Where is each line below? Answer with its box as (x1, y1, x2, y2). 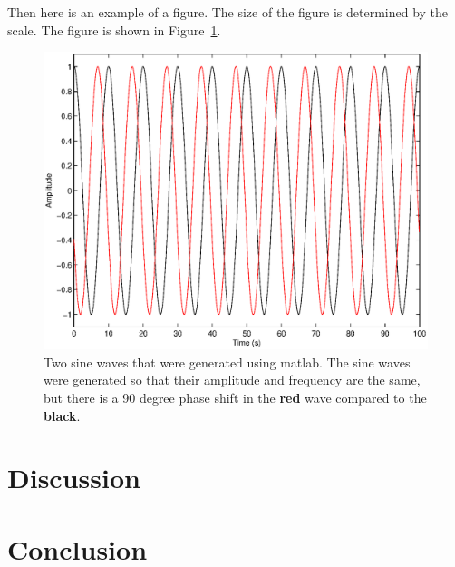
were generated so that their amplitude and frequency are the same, (44, 370, 421, 389)
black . (44, 406, 81, 425)
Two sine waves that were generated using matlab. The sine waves (44, 352, 411, 371)
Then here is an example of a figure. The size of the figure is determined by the (7, 3, 449, 21)
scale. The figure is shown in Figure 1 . (7, 20, 221, 39)
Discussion (7, 459, 140, 496)
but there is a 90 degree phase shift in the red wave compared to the (44, 387, 427, 406)
